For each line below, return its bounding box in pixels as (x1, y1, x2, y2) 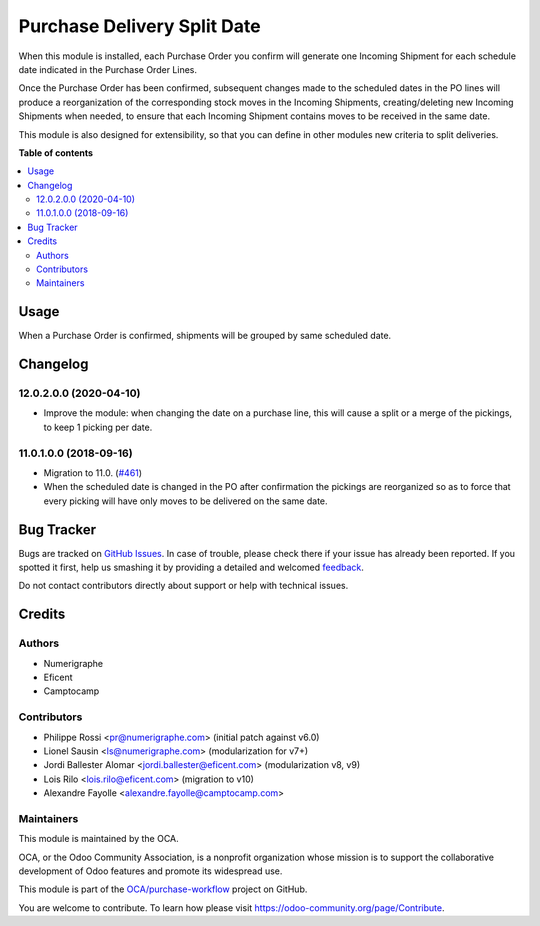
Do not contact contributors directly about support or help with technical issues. (18, 580, 349, 592)
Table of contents (18, 146, 94, 159)
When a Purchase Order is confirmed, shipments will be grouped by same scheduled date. (18, 330, 392, 342)
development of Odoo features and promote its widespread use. (18, 865, 283, 877)
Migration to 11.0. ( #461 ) (43, 467, 143, 479)
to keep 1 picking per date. (43, 421, 153, 433)
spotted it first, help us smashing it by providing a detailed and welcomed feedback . (18, 561, 365, 574)
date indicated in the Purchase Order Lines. (18, 63, 198, 75)
